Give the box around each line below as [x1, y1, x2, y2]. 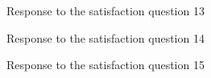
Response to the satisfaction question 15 [6, 56, 205, 73]
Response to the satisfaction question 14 [6, 29, 205, 46]
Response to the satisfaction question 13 [6, 2, 205, 18]
